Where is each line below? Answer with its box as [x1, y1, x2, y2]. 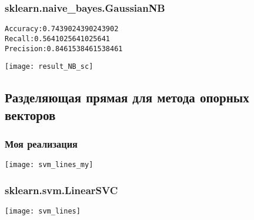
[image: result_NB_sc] [5, 62, 93, 71]
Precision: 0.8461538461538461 [5, 44, 123, 53]
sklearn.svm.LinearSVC [5, 182, 118, 197]
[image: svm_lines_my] [5, 161, 93, 169]
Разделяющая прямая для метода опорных [5, 88, 249, 106]
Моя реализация [5, 136, 78, 151]
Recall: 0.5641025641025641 [5, 34, 110, 43]
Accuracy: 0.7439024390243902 [5, 25, 119, 34]
